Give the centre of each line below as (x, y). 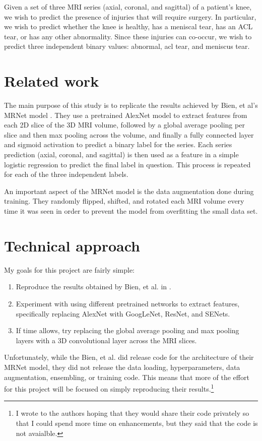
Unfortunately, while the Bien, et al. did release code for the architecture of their (129, 357)
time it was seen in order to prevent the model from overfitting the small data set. (131, 211)
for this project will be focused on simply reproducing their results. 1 (109, 388)
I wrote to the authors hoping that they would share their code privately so (133, 413)
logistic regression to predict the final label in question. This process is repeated (127, 164)
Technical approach (72, 245)
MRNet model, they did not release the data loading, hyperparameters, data (122, 367)
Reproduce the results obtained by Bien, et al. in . (93, 287)
